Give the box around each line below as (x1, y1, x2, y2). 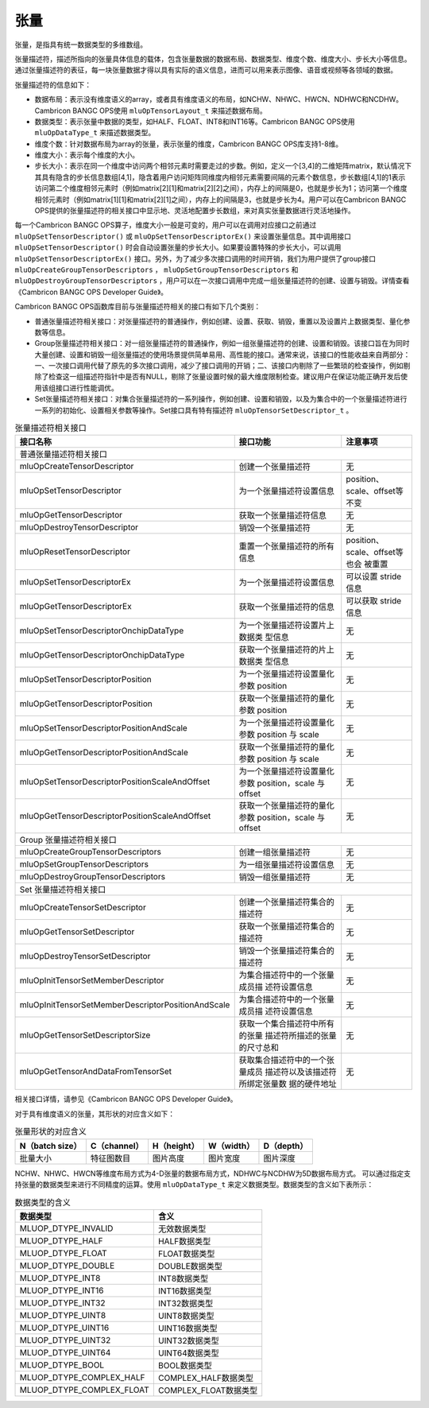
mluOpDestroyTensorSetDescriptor (19, 951, 151, 962)
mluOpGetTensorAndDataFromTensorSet (19, 1066, 172, 1077)
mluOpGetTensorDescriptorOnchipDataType (19, 650, 185, 661)
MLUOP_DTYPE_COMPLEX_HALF (19, 1371, 145, 1383)
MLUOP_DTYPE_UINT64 (19, 1347, 111, 1358)
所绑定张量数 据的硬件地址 (238, 1078, 337, 1089)
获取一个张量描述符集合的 (238, 921, 335, 932)
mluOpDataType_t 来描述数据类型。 (34, 128, 156, 138)
